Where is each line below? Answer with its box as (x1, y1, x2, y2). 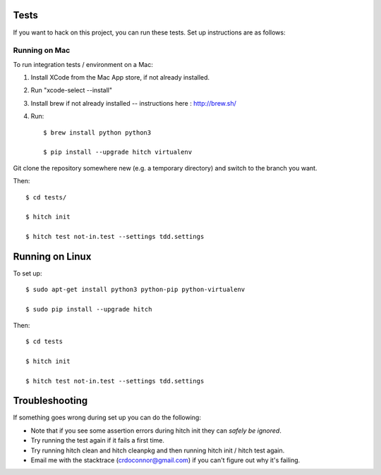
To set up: (13, 269, 42, 278)
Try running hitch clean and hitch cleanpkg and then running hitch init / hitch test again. (30, 446, 285, 455)
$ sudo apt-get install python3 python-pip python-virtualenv (25, 285, 246, 294)
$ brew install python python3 (43, 128, 152, 137)
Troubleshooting (13, 395, 88, 407)
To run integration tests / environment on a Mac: (13, 60, 153, 68)
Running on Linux (13, 250, 92, 262)
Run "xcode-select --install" (30, 86, 113, 94)
